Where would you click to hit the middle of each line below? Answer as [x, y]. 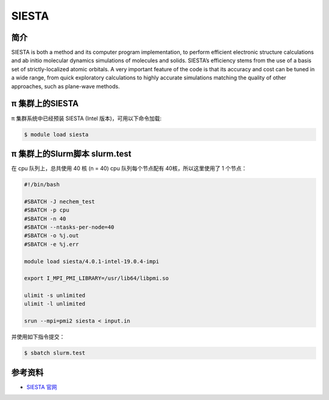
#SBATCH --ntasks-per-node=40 [69, 227]
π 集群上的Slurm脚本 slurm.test [71, 153]
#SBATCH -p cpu [47, 210]
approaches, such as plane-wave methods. [65, 86]
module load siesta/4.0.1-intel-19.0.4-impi [92, 261]
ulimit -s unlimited [55, 295]
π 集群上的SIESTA [45, 104]
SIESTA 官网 [42, 387]
